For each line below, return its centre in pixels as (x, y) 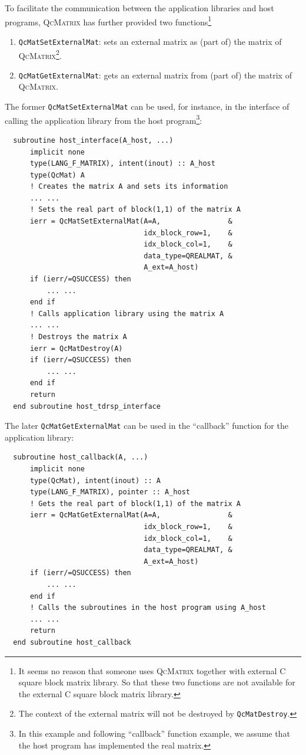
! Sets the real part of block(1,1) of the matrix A (135, 210)
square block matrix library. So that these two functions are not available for (157, 682)
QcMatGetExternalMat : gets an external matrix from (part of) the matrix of (155, 75)
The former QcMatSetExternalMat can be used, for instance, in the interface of (147, 106)
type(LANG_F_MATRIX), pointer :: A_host (110, 492)
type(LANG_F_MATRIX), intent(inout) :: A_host (122, 164)
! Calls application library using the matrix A (127, 314)
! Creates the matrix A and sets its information (129, 187)
